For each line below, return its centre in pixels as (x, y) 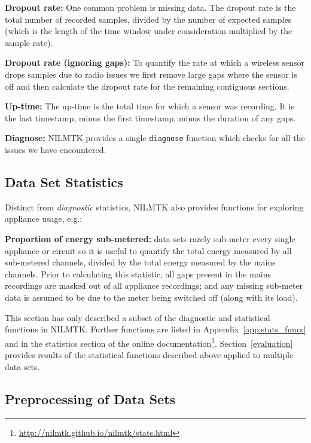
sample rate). (29, 42)
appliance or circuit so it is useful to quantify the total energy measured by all (148, 250)
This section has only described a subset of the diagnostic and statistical (138, 317)
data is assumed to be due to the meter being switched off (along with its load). (151, 297)
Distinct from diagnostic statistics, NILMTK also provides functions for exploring (154, 207)
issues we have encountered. (56, 149)
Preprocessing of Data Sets (90, 398)
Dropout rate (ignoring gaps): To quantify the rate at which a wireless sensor (155, 62)
